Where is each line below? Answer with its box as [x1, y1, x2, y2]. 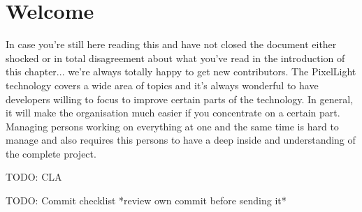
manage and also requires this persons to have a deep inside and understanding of [6, 132, 356, 147]
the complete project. [6, 146, 96, 160]
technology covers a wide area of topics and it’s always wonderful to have [6, 77, 319, 92]
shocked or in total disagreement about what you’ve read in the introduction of [6, 50, 345, 65]
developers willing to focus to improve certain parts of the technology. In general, [6, 91, 354, 106]
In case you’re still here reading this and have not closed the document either [6, 37, 337, 52]
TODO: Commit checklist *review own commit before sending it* [6, 193, 287, 208]
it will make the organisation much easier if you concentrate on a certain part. [6, 105, 340, 120]
